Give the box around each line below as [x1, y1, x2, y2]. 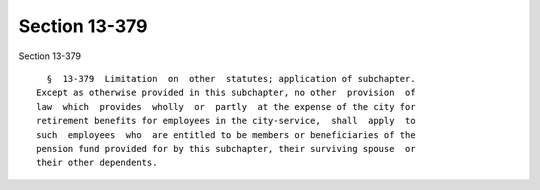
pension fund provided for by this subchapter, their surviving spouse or [36, 143, 416, 154]
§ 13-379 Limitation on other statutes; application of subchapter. [46, 73, 416, 84]
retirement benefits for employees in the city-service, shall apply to [36, 115, 416, 127]
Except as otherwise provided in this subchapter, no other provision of [36, 87, 416, 99]
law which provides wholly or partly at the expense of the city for [36, 101, 416, 112]
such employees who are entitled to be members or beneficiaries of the [36, 129, 416, 140]
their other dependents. [36, 157, 158, 169]
